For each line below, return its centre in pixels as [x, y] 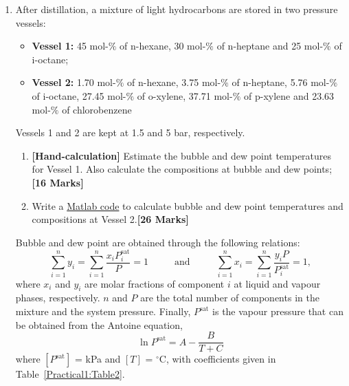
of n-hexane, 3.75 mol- [174, 82]
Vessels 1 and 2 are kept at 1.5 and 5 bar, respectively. [130, 132]
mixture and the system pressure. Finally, [103, 311]
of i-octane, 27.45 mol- [79, 95]
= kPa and [98, 359]
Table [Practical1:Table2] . [70, 374]
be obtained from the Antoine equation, [99, 324]
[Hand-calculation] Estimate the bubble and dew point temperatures [182, 155]
